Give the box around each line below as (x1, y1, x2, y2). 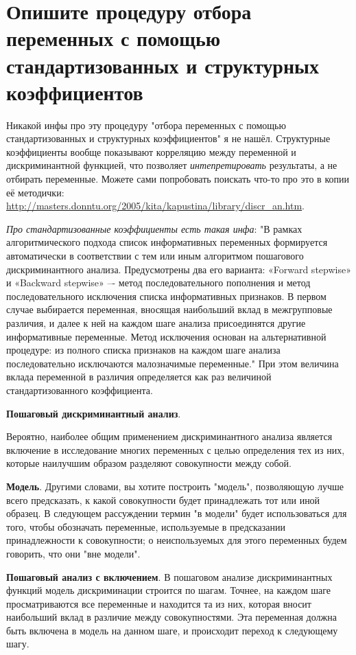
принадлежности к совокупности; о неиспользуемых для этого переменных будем (6, 533, 347, 547)
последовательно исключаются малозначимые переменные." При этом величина (6, 356, 339, 370)
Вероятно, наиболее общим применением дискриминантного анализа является (6, 429, 333, 444)
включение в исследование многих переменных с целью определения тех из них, (6, 442, 345, 457)
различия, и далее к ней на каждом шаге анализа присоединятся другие (6, 316, 306, 330)
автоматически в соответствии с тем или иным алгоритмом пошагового (6, 249, 304, 263)
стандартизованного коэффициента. (6, 382, 153, 397)
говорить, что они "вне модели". (6, 546, 141, 560)
